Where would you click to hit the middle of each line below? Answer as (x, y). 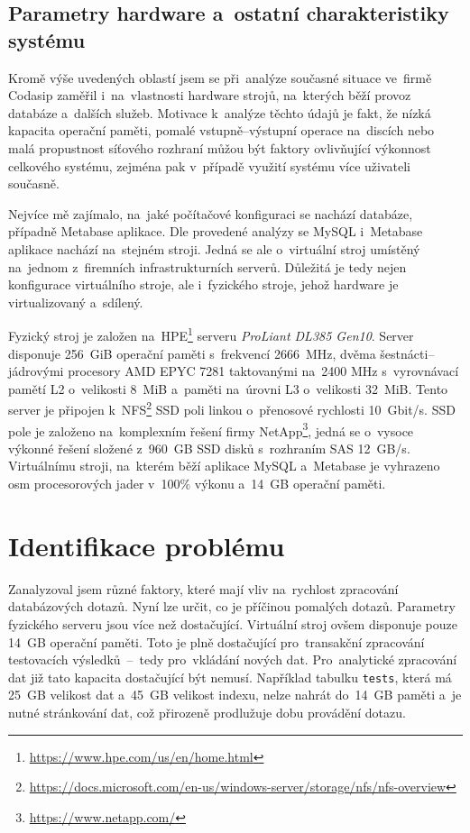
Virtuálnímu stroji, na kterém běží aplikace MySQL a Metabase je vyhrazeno (224, 466)
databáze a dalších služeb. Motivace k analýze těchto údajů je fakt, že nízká (220, 112)
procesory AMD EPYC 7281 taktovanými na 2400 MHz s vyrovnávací (263, 371)
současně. (34, 183)
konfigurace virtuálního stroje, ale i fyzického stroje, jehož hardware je (203, 284)
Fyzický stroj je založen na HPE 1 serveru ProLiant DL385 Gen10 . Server (211, 334)
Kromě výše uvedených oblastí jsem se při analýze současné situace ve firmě (220, 77)
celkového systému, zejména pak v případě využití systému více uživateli (209, 165)
